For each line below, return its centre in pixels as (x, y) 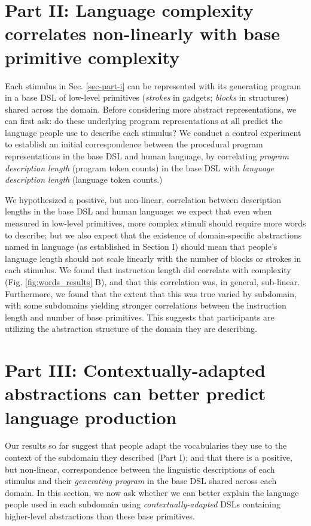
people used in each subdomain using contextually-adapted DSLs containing (143, 504)
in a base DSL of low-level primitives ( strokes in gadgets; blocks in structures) (147, 97)
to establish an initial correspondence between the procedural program (134, 144)
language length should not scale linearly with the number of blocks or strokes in (153, 258)
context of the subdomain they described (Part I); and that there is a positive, (149, 457)
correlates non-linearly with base (143, 33)
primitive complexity (92, 57)
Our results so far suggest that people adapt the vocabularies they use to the (146, 445)
